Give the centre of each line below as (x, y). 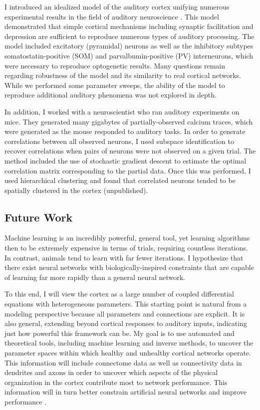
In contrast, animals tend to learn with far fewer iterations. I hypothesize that (124, 257)
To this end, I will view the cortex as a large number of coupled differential (119, 294)
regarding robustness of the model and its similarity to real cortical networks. (123, 75)
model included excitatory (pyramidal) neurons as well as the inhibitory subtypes (129, 46)
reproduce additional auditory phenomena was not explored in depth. (111, 95)
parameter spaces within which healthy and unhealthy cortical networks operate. (128, 353)
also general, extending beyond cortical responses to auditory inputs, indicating (126, 323)
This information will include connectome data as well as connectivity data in (123, 362)
